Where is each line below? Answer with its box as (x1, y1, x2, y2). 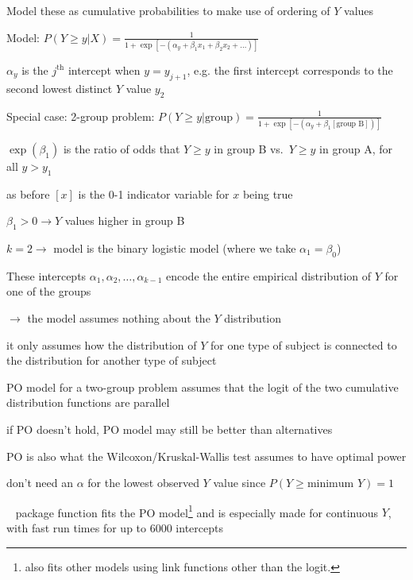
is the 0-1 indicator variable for (78, 185, 230, 202)
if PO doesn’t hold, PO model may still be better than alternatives (6, 420, 333, 437)
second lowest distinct (6, 79, 113, 96)
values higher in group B (64, 212, 185, 229)
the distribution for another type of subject (6, 352, 217, 369)
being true (242, 185, 293, 202)
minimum (307, 478, 354, 490)
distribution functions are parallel (6, 394, 170, 411)
